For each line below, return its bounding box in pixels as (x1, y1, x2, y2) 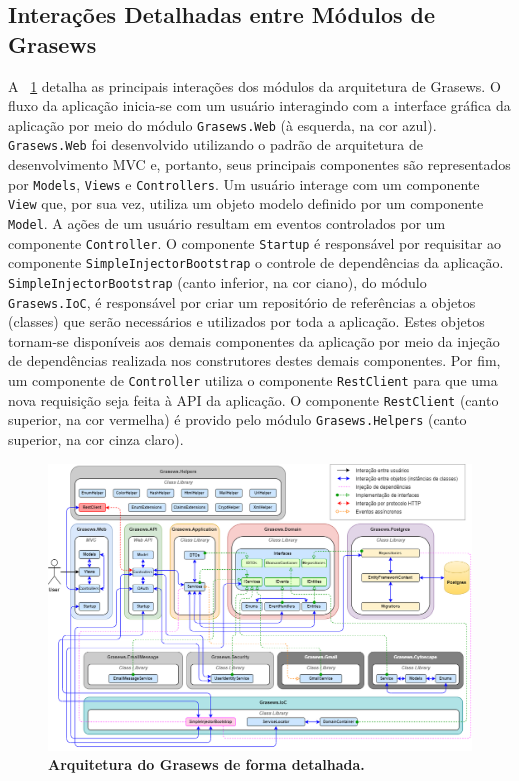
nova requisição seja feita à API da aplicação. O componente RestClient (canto (8, 389, 499, 410)
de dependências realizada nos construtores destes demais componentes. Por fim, (8, 350, 501, 371)
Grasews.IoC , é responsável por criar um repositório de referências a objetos (8, 291, 476, 312)
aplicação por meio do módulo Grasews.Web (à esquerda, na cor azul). (8, 114, 437, 135)
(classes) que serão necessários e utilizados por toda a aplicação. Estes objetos (8, 311, 485, 332)
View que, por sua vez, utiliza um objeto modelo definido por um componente (8, 193, 484, 214)
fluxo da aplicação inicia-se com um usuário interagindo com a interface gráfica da (8, 95, 511, 116)
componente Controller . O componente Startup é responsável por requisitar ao (8, 232, 502, 253)
